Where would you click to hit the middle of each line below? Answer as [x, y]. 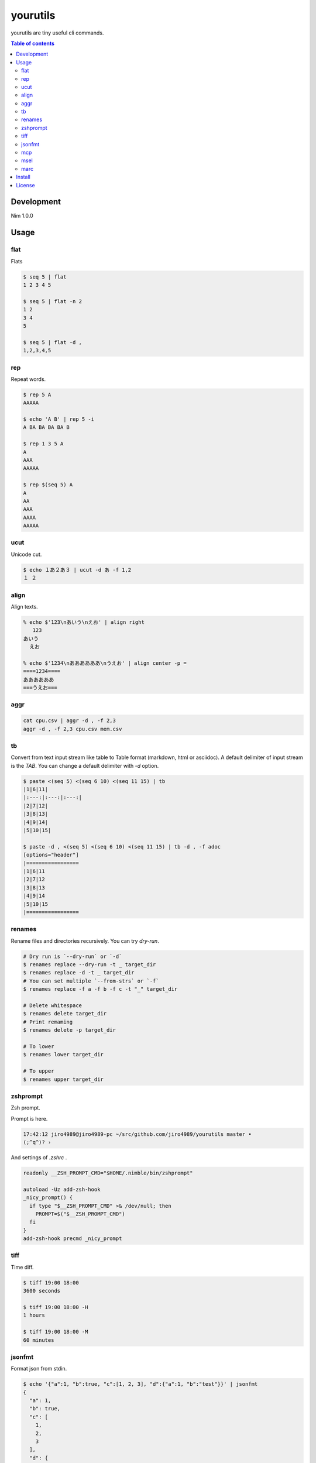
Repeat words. [28, 379]
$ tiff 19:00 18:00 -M [56, 1332]
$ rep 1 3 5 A [43, 444]
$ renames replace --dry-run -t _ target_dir [90, 965]
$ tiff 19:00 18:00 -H [56, 1307]
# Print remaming [48, 1022]
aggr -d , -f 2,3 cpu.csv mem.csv [73, 729]
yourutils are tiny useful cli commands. [57, 33]
